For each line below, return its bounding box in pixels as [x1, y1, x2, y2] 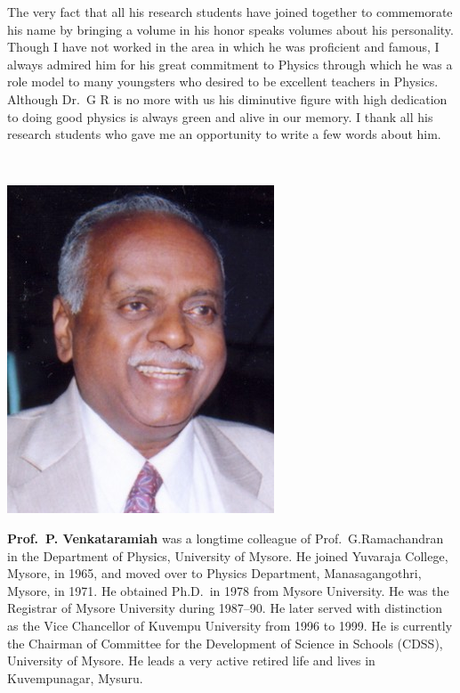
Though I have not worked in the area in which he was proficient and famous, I [7, 37, 440, 56]
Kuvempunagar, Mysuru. [7, 668, 143, 687]
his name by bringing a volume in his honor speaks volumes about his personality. [7, 20, 454, 38]
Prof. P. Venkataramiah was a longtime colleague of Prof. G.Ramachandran [7, 528, 444, 547]
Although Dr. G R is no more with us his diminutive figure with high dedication [7, 89, 448, 108]
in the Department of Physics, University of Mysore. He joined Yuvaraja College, [7, 546, 448, 565]
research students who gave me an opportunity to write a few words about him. [7, 125, 441, 143]
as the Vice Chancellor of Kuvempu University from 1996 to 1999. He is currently [7, 616, 453, 634]
